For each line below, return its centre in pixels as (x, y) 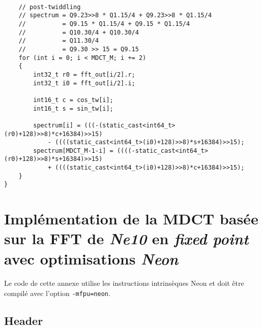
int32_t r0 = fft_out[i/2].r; (84, 74)
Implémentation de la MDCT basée (131, 219)
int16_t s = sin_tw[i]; (73, 108)
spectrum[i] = (57, 125)
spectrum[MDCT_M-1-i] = (73, 151)
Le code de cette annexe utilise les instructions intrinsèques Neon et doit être (124, 283)
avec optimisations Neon (91, 258)
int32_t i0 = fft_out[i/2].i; (84, 83)
